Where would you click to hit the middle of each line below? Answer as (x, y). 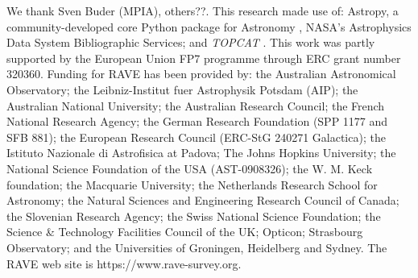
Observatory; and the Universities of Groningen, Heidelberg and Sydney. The (197, 247)
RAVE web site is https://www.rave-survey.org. (124, 263)
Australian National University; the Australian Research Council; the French (196, 105)
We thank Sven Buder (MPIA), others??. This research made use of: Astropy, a (203, 10)
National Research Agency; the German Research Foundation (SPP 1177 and (197, 121)
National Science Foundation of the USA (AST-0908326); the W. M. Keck (190, 168)
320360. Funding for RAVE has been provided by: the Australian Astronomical (201, 74)
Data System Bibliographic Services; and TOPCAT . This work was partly (191, 42)
